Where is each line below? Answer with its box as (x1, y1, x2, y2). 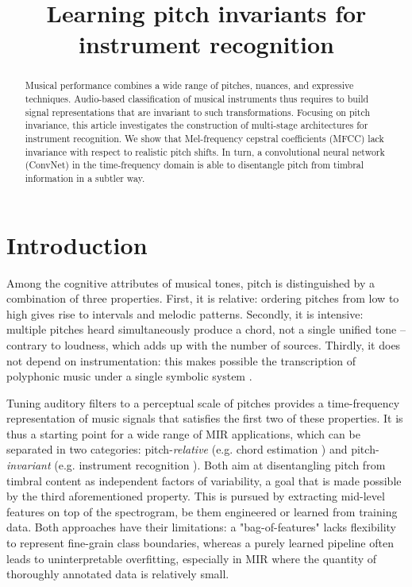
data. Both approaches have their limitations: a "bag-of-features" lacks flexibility (6, 519, 396, 535)
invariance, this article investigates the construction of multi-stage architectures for (25, 118, 368, 132)
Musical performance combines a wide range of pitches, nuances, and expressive (25, 79, 354, 92)
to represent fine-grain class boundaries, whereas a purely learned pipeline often (6, 535, 394, 551)
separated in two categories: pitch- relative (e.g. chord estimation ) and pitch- (6, 441, 379, 458)
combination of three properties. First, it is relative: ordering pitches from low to (6, 290, 399, 307)
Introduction (6, 228, 148, 261)
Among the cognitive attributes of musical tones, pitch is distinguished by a (6, 274, 375, 291)
